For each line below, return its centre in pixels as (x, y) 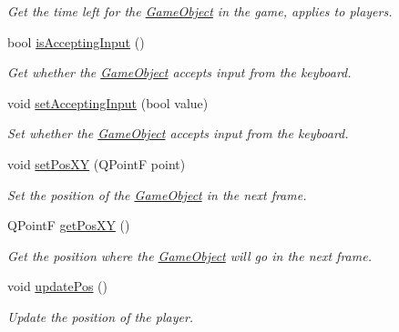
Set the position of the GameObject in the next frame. (157, 194)
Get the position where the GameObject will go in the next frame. (189, 255)
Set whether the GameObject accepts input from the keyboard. (178, 133)
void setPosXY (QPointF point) (97, 163)
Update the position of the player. (101, 316)
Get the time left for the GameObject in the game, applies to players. (200, 11)
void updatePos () (57, 286)
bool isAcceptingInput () (76, 41)
